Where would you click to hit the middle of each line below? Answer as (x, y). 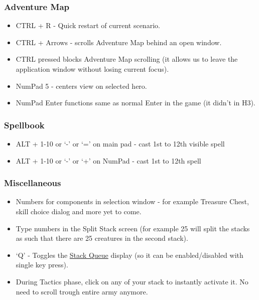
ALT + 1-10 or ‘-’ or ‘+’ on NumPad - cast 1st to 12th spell (108, 160)
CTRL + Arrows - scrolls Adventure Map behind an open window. (119, 42)
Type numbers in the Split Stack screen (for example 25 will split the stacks (133, 228)
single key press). (42, 265)
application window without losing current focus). (92, 69)
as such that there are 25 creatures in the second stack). (102, 238)
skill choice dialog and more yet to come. (79, 211)
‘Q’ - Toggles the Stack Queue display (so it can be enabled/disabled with (129, 255)
